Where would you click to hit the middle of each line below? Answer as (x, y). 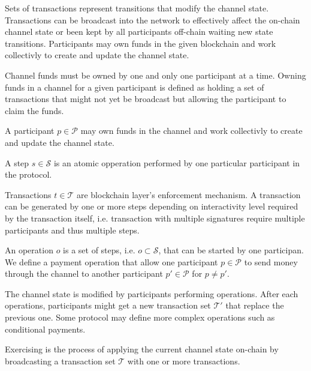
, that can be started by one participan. (231, 250)
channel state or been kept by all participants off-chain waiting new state (139, 32)
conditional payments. (45, 329)
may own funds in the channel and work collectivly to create (191, 131)
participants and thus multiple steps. (72, 230)
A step (17, 162)
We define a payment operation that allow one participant (111, 261)
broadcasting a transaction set (60, 360)
